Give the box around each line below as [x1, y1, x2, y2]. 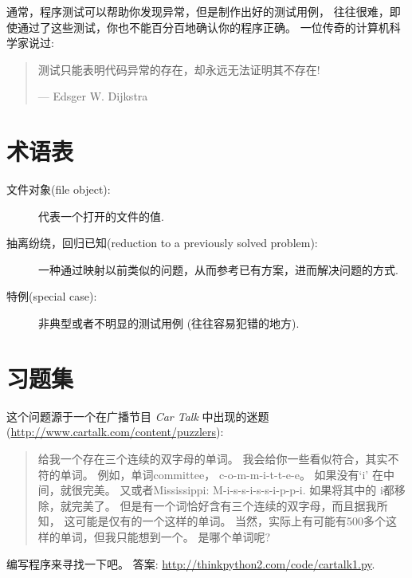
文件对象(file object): [6, 181, 111, 198]
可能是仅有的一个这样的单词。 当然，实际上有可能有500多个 [75, 513, 386, 529]
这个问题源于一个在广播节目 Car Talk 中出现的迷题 [6, 407, 269, 424]
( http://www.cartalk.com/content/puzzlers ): [6, 423, 224, 440]
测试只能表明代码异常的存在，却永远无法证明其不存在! [37, 61, 320, 77]
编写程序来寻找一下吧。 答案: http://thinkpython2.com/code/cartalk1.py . [6, 555, 375, 572]
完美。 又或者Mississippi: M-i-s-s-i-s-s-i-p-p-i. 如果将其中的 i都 [82, 482, 394, 498]
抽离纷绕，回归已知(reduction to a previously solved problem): [6, 234, 318, 251]
